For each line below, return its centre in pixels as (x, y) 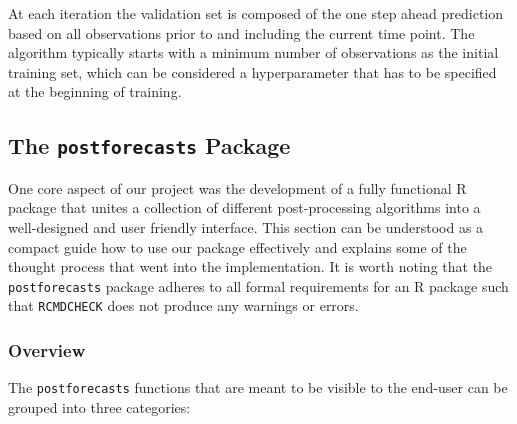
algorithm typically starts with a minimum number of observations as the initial (253, 52)
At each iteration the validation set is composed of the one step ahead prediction (256, 13)
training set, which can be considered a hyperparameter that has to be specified (252, 71)
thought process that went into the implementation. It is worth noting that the (250, 266)
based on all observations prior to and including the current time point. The (241, 32)
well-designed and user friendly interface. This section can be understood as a (246, 226)
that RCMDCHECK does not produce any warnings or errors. (183, 305)
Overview (47, 349)
